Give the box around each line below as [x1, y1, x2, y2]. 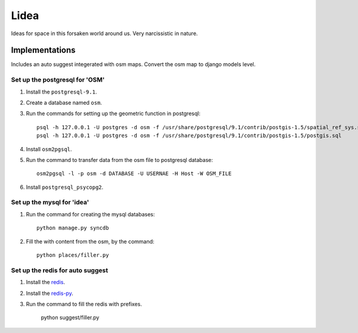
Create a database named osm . [26, 99, 103, 106]
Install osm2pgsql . [26, 145, 72, 153]
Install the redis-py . [26, 290, 74, 297]
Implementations [11, 45, 76, 55]
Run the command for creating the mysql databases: [26, 210, 155, 217]
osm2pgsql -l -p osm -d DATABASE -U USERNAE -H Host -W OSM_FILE [36, 170, 232, 177]
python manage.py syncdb [36, 225, 109, 232]
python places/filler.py [36, 252, 109, 259]
